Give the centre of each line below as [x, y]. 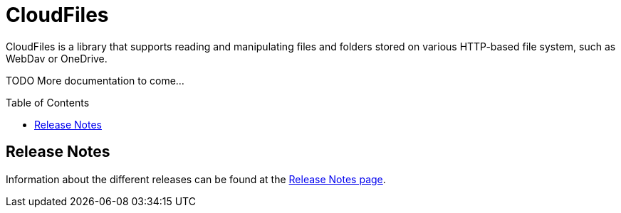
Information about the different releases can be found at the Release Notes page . [196, 179]
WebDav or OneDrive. [57, 58]
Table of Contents [48, 102]
